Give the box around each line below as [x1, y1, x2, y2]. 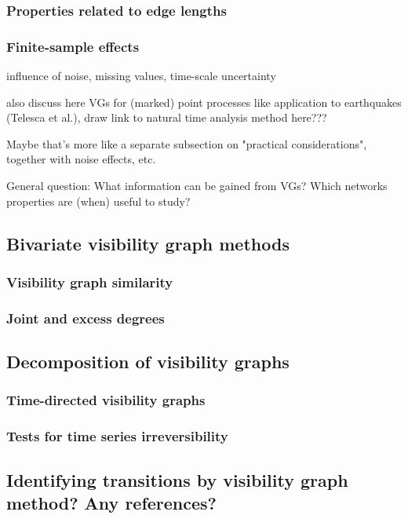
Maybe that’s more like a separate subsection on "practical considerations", [6, 135, 367, 152]
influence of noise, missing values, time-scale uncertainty [6, 68, 276, 84]
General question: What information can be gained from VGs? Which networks [6, 177, 388, 194]
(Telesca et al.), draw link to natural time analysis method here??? [6, 109, 327, 126]
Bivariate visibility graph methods [6, 231, 290, 255]
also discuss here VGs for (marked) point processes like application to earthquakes [6, 93, 402, 110]
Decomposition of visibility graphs [6, 349, 290, 374]
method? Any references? [6, 490, 217, 514]
